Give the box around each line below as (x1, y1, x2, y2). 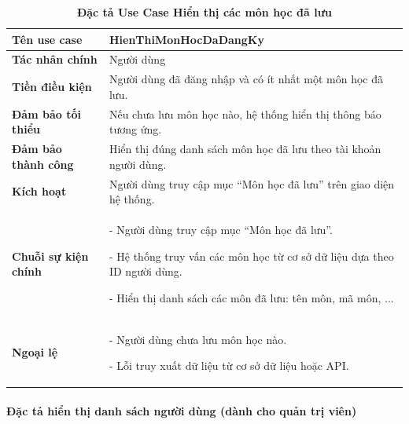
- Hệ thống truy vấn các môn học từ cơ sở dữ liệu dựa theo (109, 247, 394, 264)
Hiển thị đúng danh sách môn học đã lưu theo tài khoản (109, 141, 381, 157)
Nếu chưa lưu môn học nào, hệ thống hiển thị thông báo (109, 105, 381, 122)
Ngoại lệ (12, 344, 58, 360)
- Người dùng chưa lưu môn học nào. (109, 331, 287, 347)
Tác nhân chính (12, 51, 98, 68)
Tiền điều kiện (12, 79, 92, 95)
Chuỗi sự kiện (12, 247, 89, 264)
